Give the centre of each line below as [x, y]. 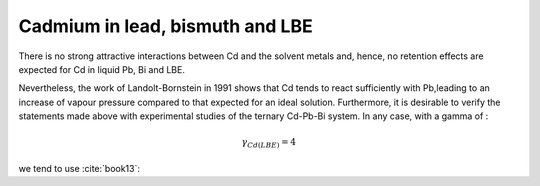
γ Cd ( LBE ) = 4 [269, 143]
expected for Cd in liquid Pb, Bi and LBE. [101, 69]
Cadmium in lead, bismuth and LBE [166, 26]
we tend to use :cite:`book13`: [79, 168]
